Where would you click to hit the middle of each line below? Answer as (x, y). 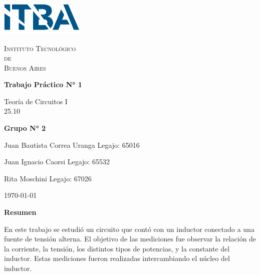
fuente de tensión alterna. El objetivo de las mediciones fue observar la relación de (130, 239)
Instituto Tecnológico (40, 48)
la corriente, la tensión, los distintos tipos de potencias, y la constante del (117, 248)
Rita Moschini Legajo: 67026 (48, 178)
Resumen (20, 212)
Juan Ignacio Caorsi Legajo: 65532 (57, 162)
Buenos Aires (25, 67)
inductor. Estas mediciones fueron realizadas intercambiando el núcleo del (117, 258)
